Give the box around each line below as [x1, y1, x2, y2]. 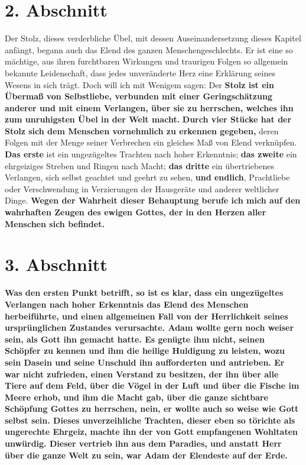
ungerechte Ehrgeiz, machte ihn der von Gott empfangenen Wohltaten [5, 425, 298, 438]
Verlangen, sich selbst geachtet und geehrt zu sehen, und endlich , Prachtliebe [5, 171, 290, 183]
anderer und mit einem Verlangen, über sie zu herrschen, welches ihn [5, 101, 294, 114]
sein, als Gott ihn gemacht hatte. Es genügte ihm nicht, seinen [5, 332, 265, 345]
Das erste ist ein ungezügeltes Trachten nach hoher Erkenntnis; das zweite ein [5, 148, 297, 160]
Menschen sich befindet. [5, 217, 105, 230]
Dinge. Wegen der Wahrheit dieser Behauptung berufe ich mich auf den [5, 194, 301, 206]
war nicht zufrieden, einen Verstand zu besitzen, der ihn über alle [5, 367, 279, 380]
